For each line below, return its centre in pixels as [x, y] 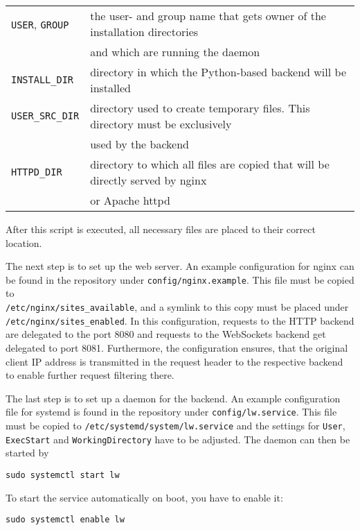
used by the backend [139, 144]
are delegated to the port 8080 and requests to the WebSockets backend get [166, 334]
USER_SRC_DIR [45, 116]
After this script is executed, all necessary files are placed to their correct [161, 229]
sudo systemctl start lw [63, 475]
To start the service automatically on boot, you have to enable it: [144, 497]
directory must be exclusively [161, 124]
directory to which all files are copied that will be [210, 164]
